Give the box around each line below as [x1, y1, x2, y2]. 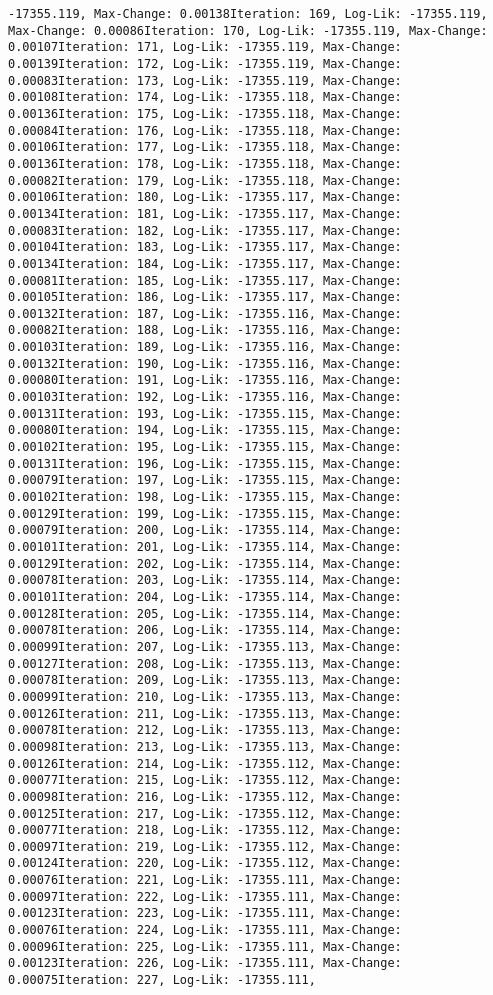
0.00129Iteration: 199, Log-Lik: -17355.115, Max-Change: [8, 506, 402, 521]
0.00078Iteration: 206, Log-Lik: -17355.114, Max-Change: [8, 623, 402, 638]
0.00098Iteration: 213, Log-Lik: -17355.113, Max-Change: [8, 739, 402, 754]
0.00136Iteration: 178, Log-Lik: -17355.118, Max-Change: [8, 156, 402, 171]
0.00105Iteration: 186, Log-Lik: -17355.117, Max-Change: [8, 290, 402, 305]
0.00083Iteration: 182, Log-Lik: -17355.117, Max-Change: [8, 223, 402, 238]
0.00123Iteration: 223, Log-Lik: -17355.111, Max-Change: [8, 906, 402, 921]
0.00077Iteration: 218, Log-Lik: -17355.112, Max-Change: [8, 823, 402, 838]
